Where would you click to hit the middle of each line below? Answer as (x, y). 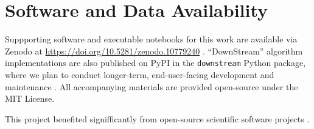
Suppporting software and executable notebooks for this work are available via (151, 39)
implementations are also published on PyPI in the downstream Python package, (155, 63)
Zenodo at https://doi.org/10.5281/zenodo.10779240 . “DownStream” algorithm (154, 51)
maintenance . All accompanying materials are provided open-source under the (152, 86)
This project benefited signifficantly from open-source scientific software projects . (157, 118)
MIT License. (30, 98)
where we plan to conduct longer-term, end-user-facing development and (140, 74)
